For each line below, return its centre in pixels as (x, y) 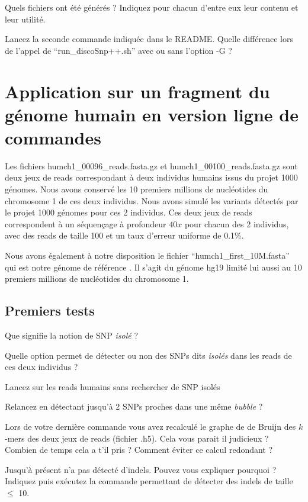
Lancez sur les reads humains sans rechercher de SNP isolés (113, 386)
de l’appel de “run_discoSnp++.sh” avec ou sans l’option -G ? (118, 50)
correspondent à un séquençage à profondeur (86, 223)
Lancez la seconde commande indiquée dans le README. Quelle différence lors (149, 39)
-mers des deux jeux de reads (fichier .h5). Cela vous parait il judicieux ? (137, 438)
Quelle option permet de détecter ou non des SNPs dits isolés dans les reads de (148, 355)
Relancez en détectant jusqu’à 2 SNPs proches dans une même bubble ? (134, 406)
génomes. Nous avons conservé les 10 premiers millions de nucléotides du (137, 189)
